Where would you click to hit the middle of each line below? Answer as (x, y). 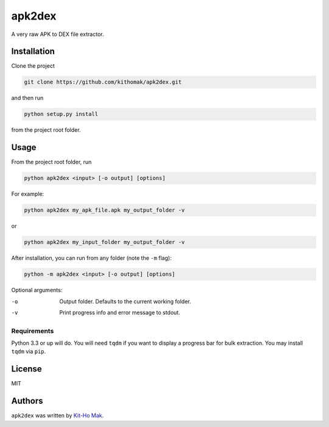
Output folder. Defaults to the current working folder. (125, 301)
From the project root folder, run (51, 162)
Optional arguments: (37, 290)
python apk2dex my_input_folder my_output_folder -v (104, 242)
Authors (27, 401)
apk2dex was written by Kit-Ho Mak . (58, 415)
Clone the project (33, 66)
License (27, 369)
